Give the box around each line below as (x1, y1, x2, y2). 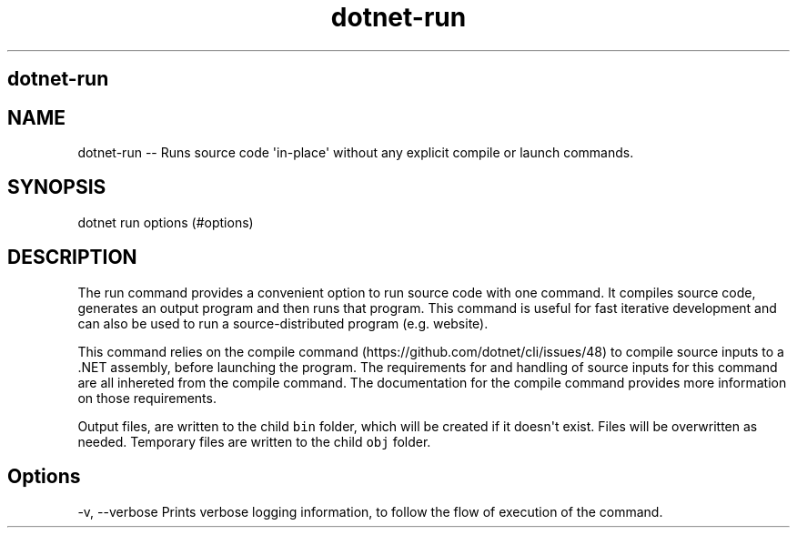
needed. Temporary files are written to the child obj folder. (77, 433, 431, 449)
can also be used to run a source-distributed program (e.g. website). (77, 315, 489, 331)
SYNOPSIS (7, 176, 106, 199)
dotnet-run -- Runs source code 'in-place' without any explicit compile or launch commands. (77, 145, 634, 161)
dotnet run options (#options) (77, 214, 254, 230)
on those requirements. (77, 389, 217, 406)
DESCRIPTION (7, 246, 137, 269)
